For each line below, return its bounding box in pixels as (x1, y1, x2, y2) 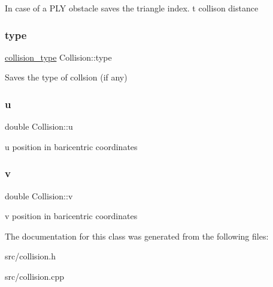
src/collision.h (5, 250, 56, 262)
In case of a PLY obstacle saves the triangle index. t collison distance (5, 2, 259, 14)
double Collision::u (5, 120, 73, 133)
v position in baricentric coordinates (5, 210, 138, 222)
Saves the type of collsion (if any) (5, 71, 128, 83)
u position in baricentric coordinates (5, 140, 138, 153)
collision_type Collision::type (5, 50, 112, 63)
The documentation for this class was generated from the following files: (5, 229, 269, 242)
